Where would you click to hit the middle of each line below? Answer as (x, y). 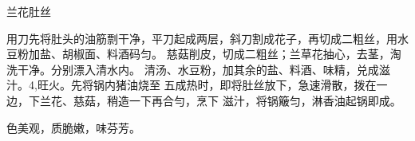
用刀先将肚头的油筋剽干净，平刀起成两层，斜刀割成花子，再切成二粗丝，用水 (207, 38)
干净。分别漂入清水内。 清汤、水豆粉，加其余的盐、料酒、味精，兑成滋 (204, 69)
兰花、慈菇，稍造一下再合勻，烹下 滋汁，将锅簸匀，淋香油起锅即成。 (220, 100)
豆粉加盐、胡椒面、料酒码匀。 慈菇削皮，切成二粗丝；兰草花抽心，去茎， (198, 54)
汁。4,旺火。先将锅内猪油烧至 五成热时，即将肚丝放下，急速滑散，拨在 (192, 85)
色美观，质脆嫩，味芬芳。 (73, 127)
